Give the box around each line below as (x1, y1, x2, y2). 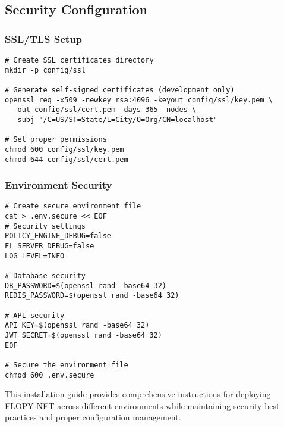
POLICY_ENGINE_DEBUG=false (5, 232, 111, 241)
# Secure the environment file (5, 360, 128, 369)
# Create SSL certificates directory (5, 56, 154, 64)
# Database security (5, 272, 86, 280)
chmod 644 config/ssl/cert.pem (5, 155, 128, 164)
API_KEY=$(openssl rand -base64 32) (5, 321, 150, 330)
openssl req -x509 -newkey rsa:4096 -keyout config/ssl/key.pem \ (5, 95, 273, 104)
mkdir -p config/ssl (5, 66, 86, 74)
